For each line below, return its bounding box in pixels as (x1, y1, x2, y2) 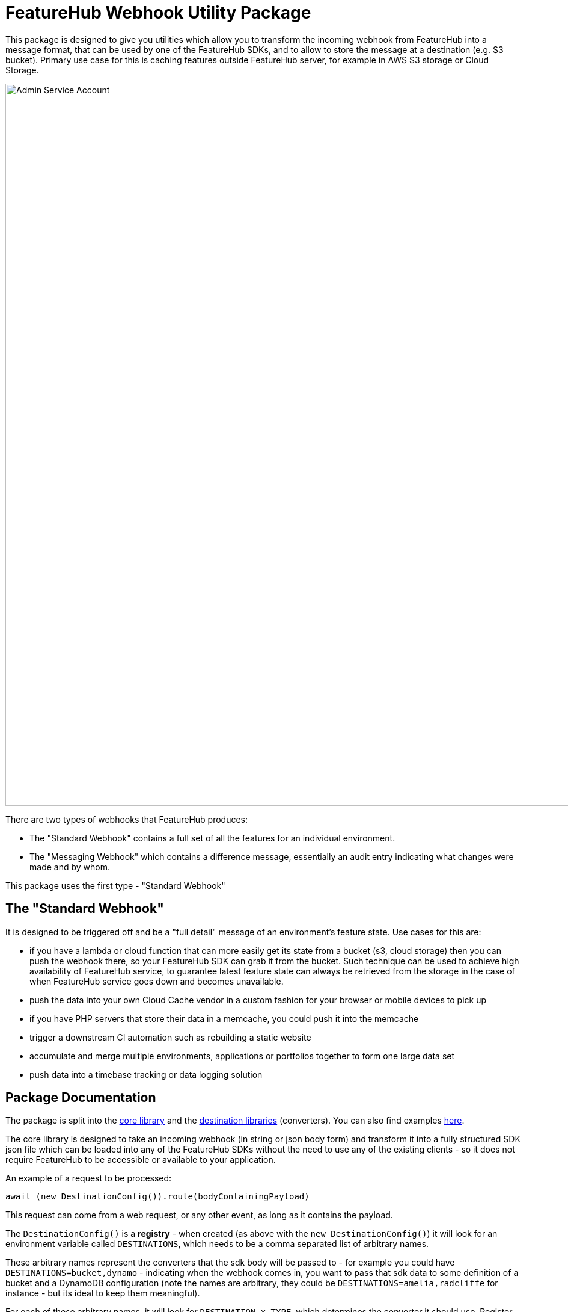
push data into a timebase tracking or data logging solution (29, 1069, 263, 1080)
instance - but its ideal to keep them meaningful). (5, 1288, 200, 1299)
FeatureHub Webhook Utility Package (5, 2, 311, 23)
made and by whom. (29, 861, 110, 872)
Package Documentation (5, 1090, 156, 1106)
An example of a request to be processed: (5, 1173, 172, 1184)
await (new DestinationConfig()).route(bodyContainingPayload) (5, 1192, 310, 1202)
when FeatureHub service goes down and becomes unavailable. (29, 976, 284, 986)
